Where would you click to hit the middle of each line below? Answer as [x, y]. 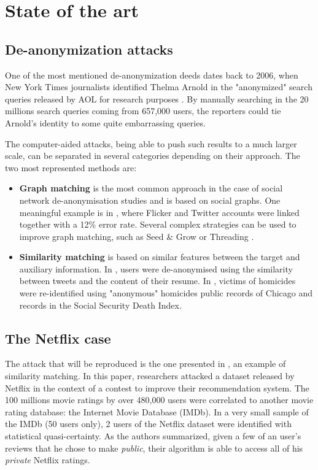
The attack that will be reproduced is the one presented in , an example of [145, 364]
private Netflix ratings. [48, 460]
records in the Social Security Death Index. [100, 305]
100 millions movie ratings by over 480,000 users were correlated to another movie [159, 400]
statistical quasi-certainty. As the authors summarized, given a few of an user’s [153, 436]
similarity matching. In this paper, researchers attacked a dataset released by [150, 376]
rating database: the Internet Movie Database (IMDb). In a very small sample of [157, 411]
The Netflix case [58, 338]
